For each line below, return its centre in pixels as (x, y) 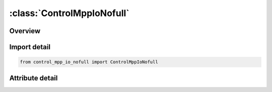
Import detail (30, 47)
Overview (25, 31)
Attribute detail (33, 78)
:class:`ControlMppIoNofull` (69, 13)
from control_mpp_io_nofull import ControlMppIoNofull (89, 62)
